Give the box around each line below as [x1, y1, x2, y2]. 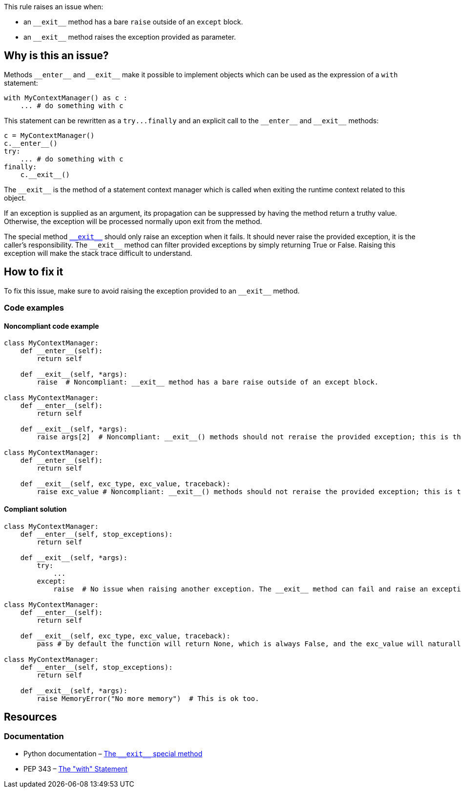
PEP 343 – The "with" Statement [23, 764, 127, 773]
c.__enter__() [4, 139, 58, 147]
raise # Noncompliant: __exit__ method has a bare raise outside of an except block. [37, 378, 379, 386]
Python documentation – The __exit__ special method [23, 749, 203, 758]
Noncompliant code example [4, 321, 99, 330]
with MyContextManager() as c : [4, 93, 127, 102]
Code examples [4, 303, 64, 313]
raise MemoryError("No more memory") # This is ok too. [37, 694, 259, 702]
